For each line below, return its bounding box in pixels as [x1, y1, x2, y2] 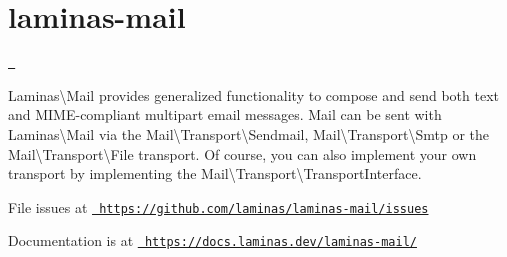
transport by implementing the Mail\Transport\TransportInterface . [8, 163, 422, 184]
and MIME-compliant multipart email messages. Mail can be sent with [8, 104, 442, 125]
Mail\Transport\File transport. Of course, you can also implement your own [8, 143, 477, 164]
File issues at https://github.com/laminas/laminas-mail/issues [8, 196, 429, 217]
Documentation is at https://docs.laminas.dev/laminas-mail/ [8, 230, 417, 251]
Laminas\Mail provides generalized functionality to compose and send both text [8, 84, 500, 105]
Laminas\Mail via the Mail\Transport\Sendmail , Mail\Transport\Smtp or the [8, 123, 490, 144]
